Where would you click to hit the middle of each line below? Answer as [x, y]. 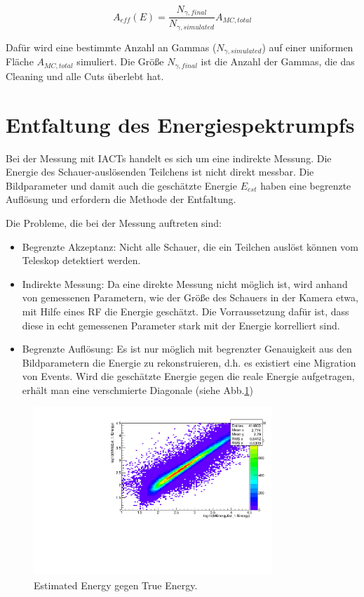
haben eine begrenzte [306, 185]
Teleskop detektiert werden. [81, 260]
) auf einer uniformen [308, 47]
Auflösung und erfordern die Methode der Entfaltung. [121, 199]
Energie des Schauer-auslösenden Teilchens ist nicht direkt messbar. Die [160, 172]
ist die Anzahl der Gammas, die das [278, 61]
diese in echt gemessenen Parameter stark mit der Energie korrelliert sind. [181, 325]
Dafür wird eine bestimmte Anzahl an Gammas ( [111, 47]
